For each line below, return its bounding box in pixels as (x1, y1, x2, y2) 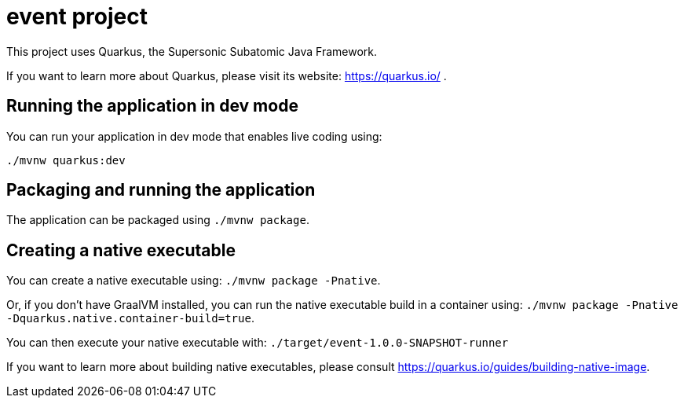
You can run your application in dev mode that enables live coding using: (6, 129, 382, 143)
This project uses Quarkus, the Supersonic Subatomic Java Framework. (6, 44, 377, 58)
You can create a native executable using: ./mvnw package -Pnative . (6, 274, 381, 288)
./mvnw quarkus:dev (6, 153, 126, 167)
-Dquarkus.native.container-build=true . (6, 311, 254, 325)
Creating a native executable (6, 240, 236, 260)
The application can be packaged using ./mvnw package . (6, 213, 309, 227)
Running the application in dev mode (6, 96, 298, 116)
